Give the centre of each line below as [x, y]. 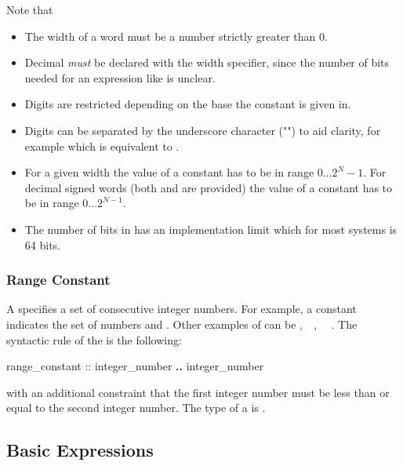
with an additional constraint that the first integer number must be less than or [198, 392]
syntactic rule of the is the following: [94, 339]
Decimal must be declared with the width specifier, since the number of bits [207, 62]
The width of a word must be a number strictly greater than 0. [176, 36]
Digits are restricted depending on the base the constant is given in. [188, 104]
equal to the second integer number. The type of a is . [136, 408]
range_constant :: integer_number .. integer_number [135, 366]
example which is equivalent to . [102, 146]
